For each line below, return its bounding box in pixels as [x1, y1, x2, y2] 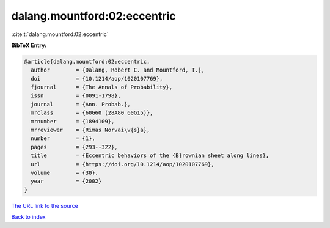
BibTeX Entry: [11, 42, 47, 49]
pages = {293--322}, [31, 144, 119, 150]
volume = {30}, [31, 169, 99, 176]
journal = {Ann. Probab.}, [31, 101, 131, 108]
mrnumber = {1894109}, [31, 118, 115, 125]
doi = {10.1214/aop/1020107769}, [31, 75, 163, 82]
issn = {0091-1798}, [31, 92, 122, 99]
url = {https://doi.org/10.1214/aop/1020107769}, [31, 161, 215, 167]
